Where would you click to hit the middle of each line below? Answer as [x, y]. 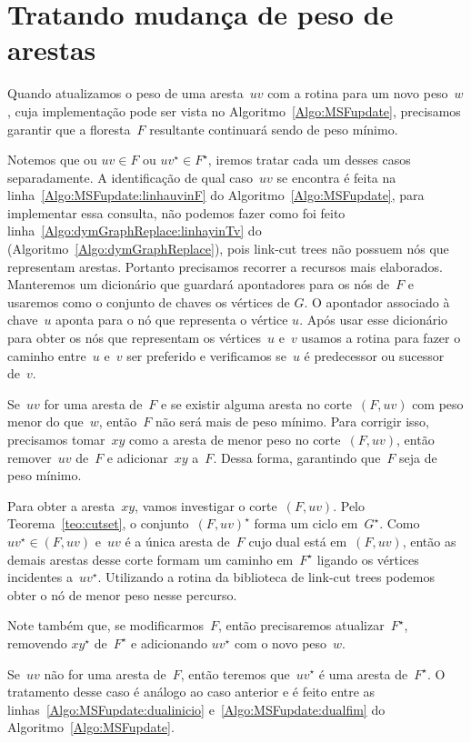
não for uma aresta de [105, 673]
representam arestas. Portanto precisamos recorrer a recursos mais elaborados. [225, 266]
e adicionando [170, 643]
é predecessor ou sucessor [374, 355]
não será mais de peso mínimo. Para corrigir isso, [292, 422]
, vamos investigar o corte [206, 505]
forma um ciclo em [306, 523]
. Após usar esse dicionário [374, 320]
